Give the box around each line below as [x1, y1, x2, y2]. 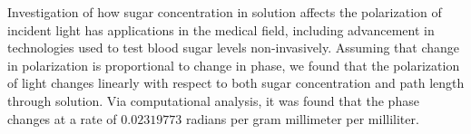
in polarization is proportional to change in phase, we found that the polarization [7, 55, 460, 74]
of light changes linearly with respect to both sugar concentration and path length [7, 73, 465, 92]
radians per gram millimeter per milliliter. [185, 109, 419, 128]
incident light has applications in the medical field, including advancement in [7, 20, 435, 39]
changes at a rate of [7, 109, 117, 128]
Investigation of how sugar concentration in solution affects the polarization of [7, 3, 442, 21]
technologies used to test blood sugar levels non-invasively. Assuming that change [7, 38, 460, 57]
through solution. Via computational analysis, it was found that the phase [7, 91, 419, 110]
